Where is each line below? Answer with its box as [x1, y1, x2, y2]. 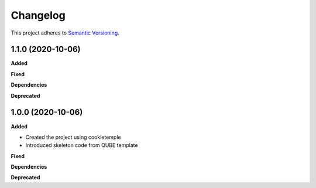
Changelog [11, 9, 66, 22]
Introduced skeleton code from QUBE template [25, 142, 138, 149]
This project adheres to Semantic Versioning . [11, 29, 119, 36]
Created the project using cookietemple [25, 134, 121, 141]
